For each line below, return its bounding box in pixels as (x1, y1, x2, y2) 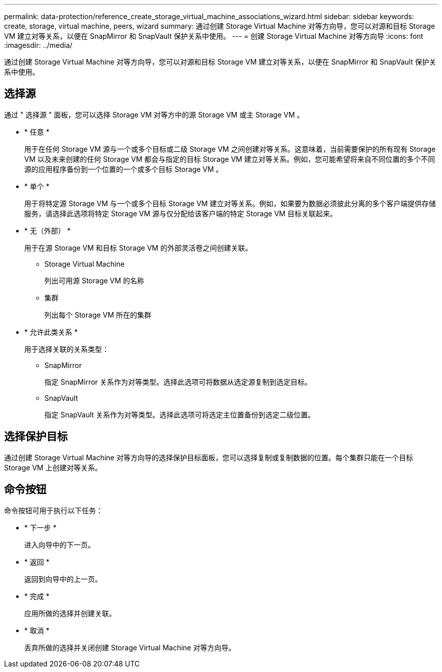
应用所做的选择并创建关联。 (24, 608, 116, 618)
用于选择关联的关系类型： (24, 344, 109, 353)
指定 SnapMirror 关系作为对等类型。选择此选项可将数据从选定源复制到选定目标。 (44, 377, 312, 386)
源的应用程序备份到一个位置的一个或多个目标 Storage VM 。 (24, 164, 223, 173)
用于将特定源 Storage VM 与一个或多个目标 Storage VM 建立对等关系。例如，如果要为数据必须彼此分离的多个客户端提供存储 (24, 199, 436, 208)
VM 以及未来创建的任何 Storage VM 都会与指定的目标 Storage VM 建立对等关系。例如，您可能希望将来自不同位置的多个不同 (24, 154, 435, 163)
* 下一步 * (24, 523, 57, 532)
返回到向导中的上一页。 (24, 574, 102, 583)
